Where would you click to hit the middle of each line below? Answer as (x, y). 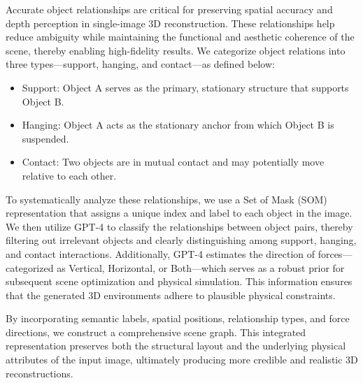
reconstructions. (40, 373)
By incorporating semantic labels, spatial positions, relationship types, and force (178, 318)
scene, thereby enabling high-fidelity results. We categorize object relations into (176, 50)
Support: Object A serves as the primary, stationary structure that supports (185, 87)
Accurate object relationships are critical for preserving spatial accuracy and (169, 9)
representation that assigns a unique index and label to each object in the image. (179, 213)
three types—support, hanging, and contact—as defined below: (140, 64)
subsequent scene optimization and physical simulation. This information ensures (179, 281)
